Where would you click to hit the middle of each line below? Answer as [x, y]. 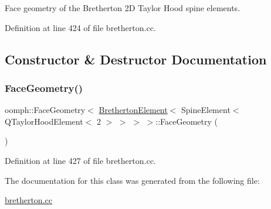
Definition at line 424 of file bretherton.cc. [80, 27]
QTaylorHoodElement [44, 121]
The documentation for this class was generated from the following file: [132, 180]
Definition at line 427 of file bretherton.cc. [80, 160]
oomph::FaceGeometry [45, 110]
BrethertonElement [133, 110]
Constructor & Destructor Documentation [136, 59]
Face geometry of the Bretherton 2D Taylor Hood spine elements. [123, 8]
